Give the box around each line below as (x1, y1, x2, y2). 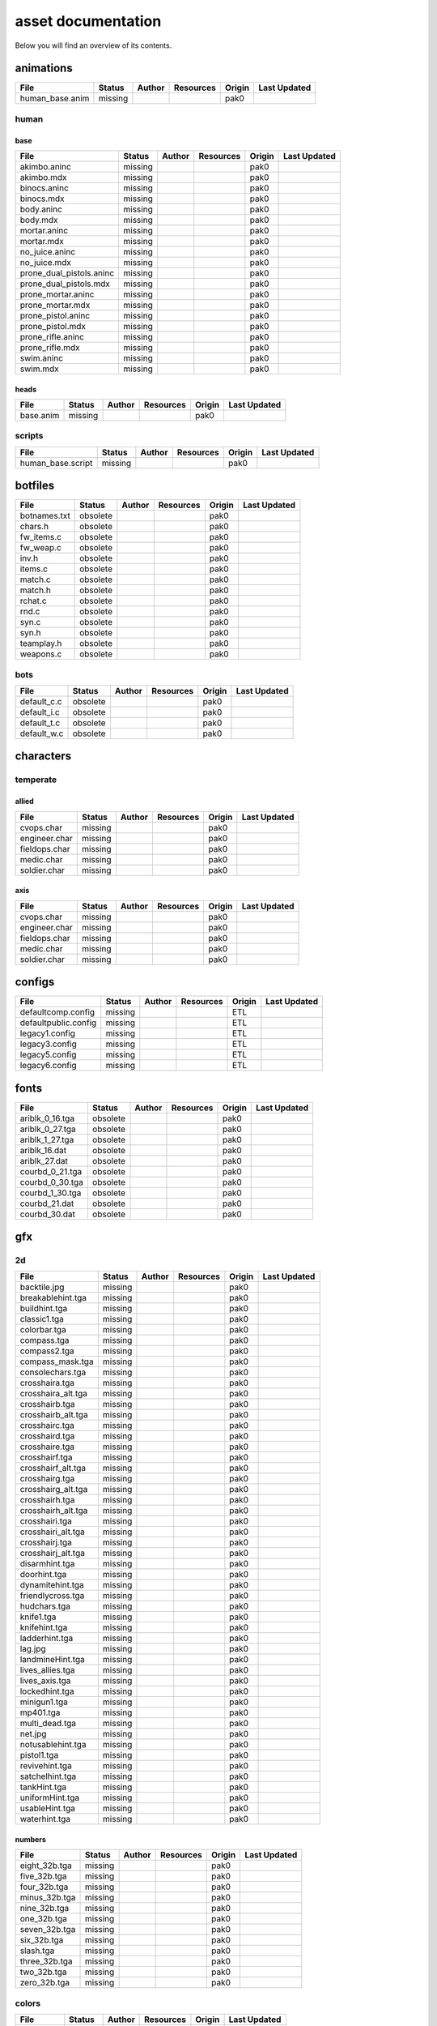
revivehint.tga (19, 1760, 72, 1772)
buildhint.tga (19, 1303, 68, 1314)
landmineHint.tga (19, 1654, 85, 1665)
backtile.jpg (19, 1281, 65, 1293)
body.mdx (19, 215, 58, 226)
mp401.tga (19, 1707, 61, 1718)
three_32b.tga (19, 1955, 73, 1967)
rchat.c (19, 596, 48, 607)
